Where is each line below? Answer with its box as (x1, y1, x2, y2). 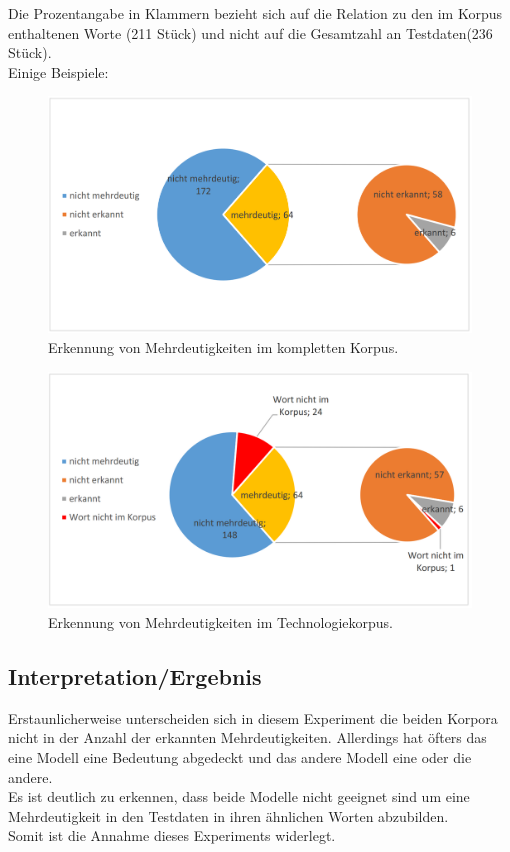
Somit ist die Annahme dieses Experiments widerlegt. (8, 825, 336, 846)
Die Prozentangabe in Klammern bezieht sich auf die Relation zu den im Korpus (8, 3, 502, 23)
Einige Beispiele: (8, 61, 109, 82)
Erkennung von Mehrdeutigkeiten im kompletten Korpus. (48, 337, 399, 358)
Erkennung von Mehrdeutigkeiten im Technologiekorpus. (48, 612, 393, 633)
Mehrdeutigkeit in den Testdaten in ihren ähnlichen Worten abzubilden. (8, 805, 449, 826)
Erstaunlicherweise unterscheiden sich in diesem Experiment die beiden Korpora (8, 707, 498, 728)
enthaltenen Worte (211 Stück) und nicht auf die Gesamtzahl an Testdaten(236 (8, 22, 493, 43)
